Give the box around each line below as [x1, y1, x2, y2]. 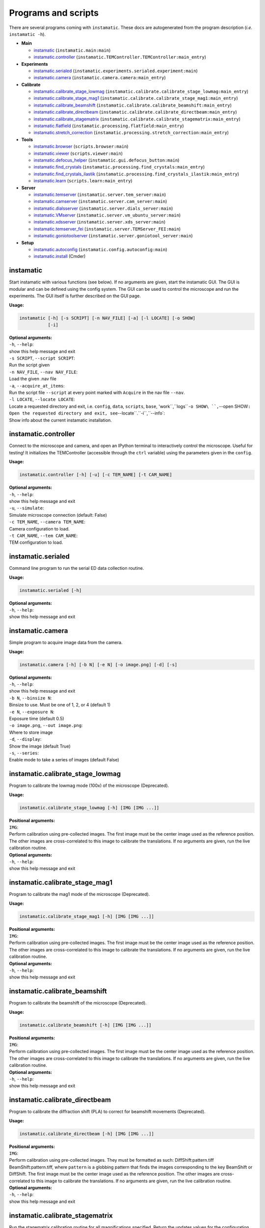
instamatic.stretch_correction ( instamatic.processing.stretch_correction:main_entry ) [33, 130, 229, 136]
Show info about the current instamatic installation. [9, 417, 112, 423]
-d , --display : [9, 736, 42, 742]
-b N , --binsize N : [9, 695, 52, 701]
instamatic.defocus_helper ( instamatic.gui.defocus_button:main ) [33, 157, 180, 163]
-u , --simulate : [9, 505, 44, 511]
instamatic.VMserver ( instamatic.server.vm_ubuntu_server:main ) [33, 212, 181, 218]
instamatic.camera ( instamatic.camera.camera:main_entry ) [33, 75, 166, 81]
